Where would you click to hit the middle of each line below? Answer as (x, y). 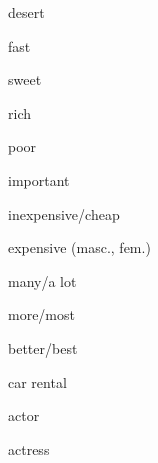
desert (26, 12)
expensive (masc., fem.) (79, 247)
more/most (41, 314)
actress (29, 448)
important (39, 179)
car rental (37, 381)
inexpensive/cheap (64, 213)
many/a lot (42, 280)
